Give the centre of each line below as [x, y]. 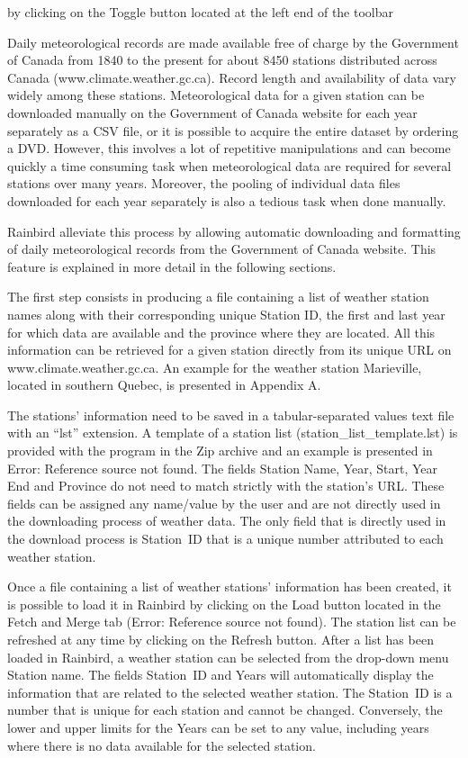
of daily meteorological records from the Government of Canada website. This [222, 249]
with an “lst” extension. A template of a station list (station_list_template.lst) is [233, 433]
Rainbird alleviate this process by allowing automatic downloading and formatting [234, 231]
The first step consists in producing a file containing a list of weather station [218, 297]
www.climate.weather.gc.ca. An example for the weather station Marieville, [215, 367]
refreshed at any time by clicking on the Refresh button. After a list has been [220, 639]
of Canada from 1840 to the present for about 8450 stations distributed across [222, 60]
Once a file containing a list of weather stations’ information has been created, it [229, 587]
